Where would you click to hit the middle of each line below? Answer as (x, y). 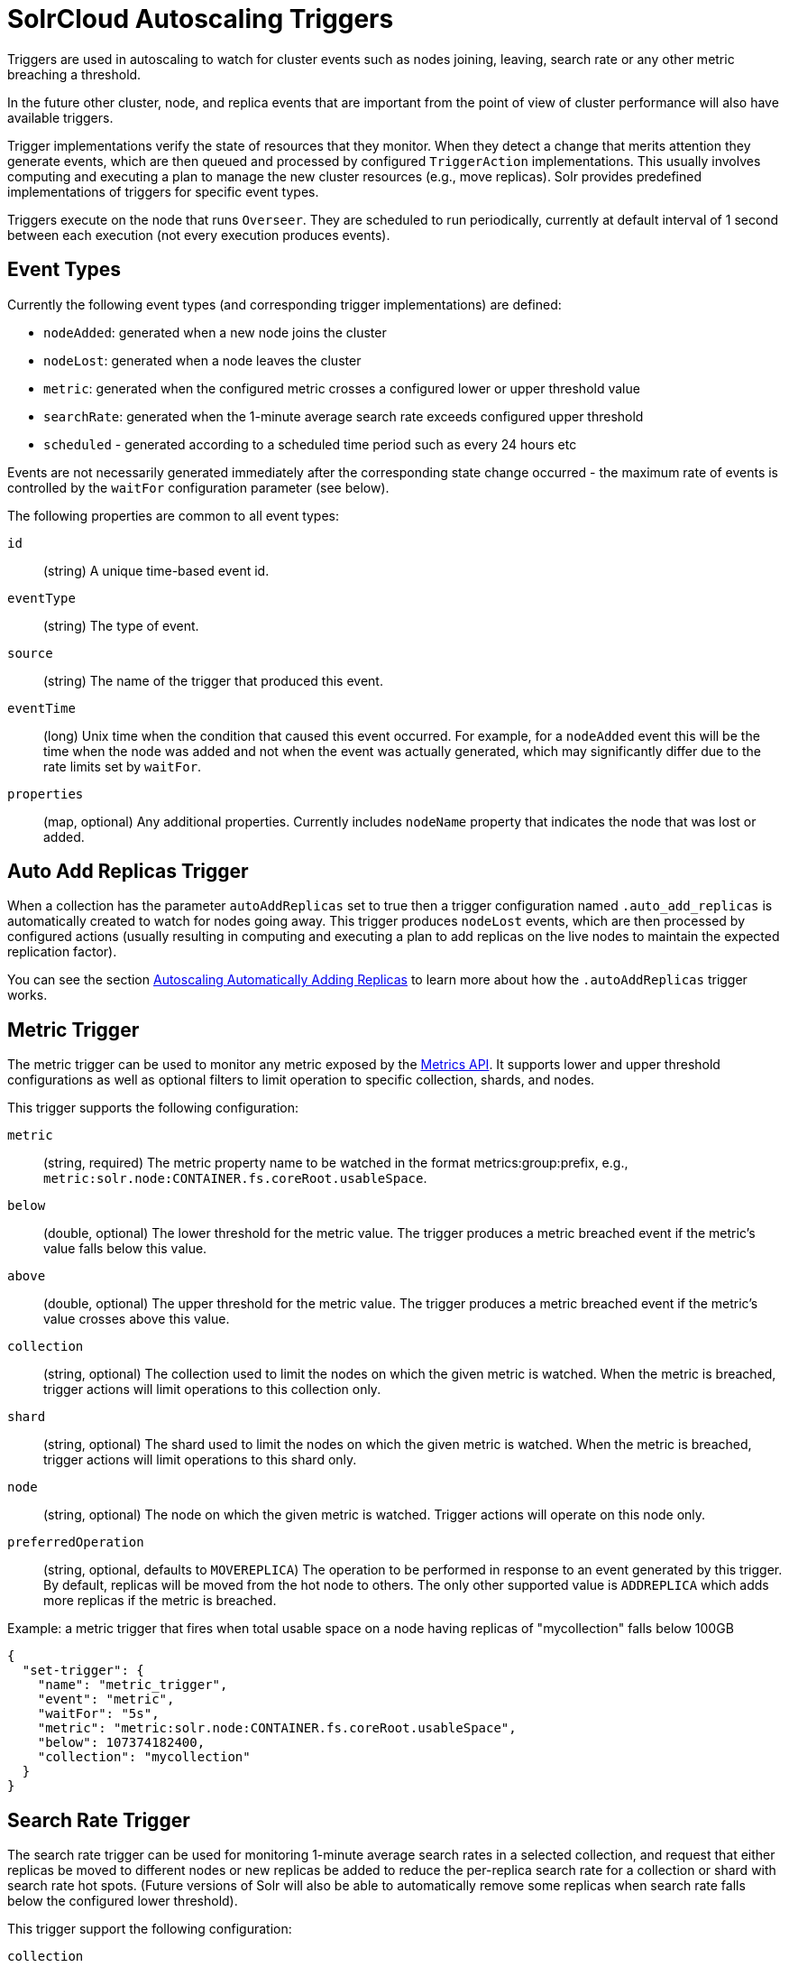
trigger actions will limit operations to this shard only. (200, 1460)
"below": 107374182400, (121, 1743)
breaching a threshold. (74, 74)
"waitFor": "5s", (98, 1714)
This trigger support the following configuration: (150, 1929)
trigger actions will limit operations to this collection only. (212, 1390)
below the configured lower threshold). (123, 1901)
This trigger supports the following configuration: (153, 1108)
